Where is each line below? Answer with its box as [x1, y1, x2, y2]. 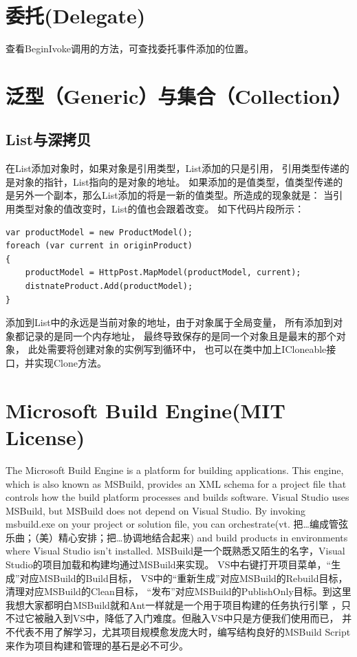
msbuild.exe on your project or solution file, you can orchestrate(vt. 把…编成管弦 [6, 517, 348, 531]
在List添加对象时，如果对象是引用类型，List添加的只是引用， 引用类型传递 [6, 161, 340, 175]
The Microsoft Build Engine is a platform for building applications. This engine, [6, 462, 344, 477]
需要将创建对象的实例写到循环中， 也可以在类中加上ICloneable [47, 342, 327, 356]
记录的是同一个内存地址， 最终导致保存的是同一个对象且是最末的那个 [24, 328, 336, 343]
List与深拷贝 [6, 129, 91, 150]
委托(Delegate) [6, 1, 146, 30]
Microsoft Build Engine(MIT [6, 396, 285, 424]
